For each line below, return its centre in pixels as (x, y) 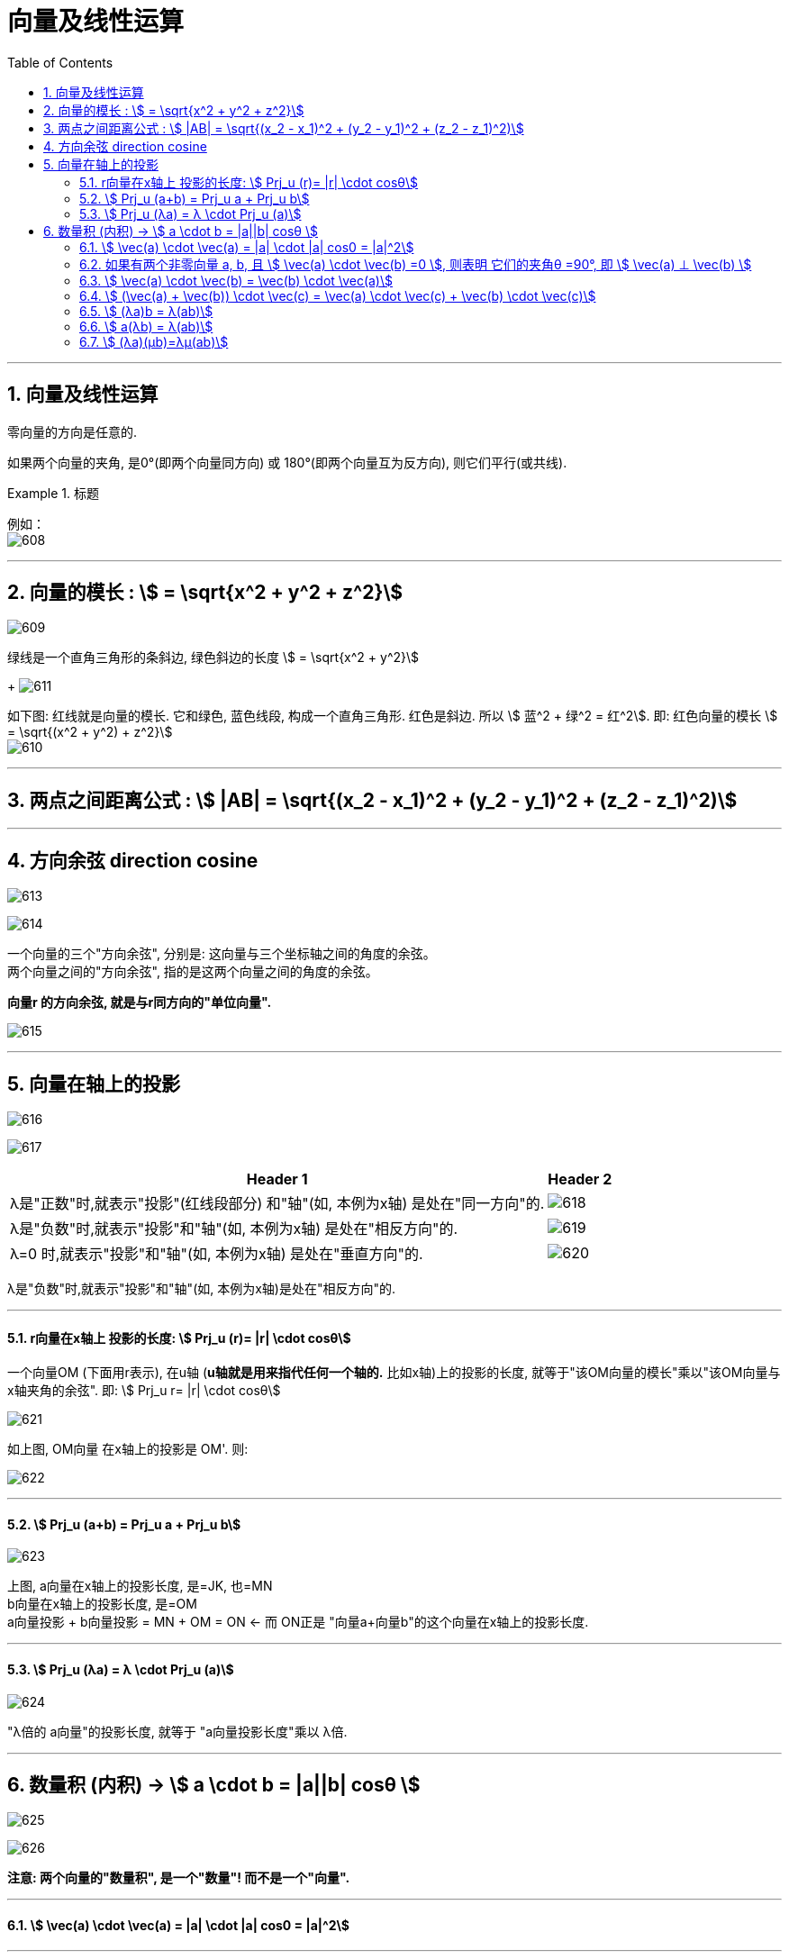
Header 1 (277, 1179)
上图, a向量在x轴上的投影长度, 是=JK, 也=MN (140, 1586)
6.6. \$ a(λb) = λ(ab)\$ (146, 326)
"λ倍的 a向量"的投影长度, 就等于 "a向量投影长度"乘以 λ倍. (177, 1731)
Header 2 (580, 1179)
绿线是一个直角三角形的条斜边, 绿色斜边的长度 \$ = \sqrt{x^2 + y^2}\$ (213, 658)
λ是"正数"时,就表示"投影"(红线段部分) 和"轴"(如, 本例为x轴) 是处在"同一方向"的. (277, 1203)
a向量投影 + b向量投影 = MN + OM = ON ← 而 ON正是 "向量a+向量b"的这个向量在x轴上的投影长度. (298, 1622)
